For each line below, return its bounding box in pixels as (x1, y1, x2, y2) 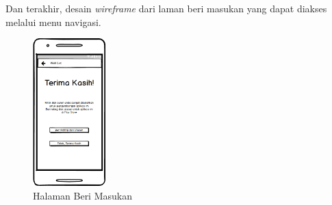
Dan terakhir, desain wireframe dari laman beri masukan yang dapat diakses (5, 1, 327, 15)
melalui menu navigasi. (5, 14, 101, 29)
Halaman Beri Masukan (33, 188, 132, 202)
